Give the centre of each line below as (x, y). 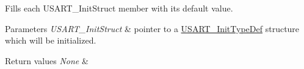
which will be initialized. (51, 40)
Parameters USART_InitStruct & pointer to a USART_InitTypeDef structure (152, 28)
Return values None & (47, 60)
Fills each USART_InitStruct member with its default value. (119, 8)
